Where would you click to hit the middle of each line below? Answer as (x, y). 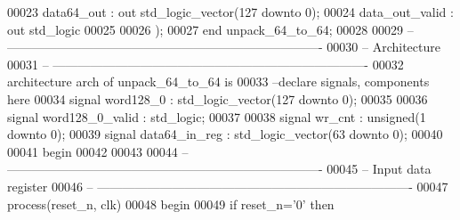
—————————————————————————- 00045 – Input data (219, 169)
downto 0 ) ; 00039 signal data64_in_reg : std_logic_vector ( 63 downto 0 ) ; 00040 (225, 134)
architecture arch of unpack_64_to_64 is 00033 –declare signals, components (218, 81)
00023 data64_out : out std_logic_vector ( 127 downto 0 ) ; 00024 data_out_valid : (230, 12)
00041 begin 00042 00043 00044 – (98, 151)
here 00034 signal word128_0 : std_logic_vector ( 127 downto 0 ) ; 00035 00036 (218, 98)
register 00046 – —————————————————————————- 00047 (228, 186)
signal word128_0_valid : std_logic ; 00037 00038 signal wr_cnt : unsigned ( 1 (217, 116)
